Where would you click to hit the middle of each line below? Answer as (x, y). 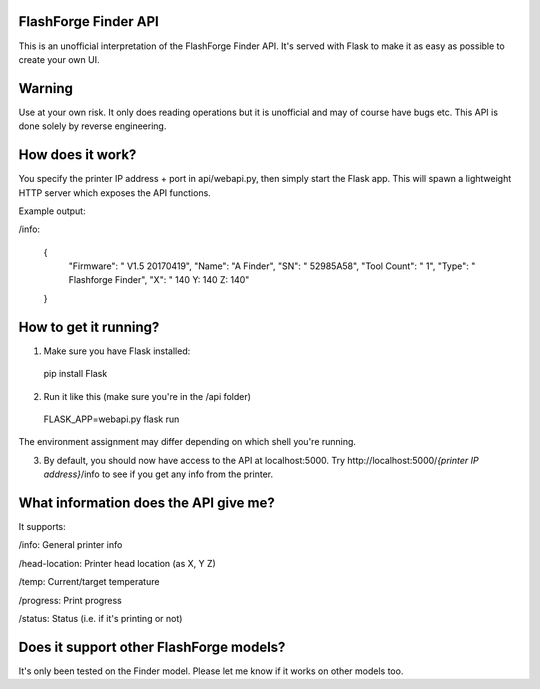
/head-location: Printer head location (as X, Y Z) (117, 563)
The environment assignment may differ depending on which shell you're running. (187, 442)
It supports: (42, 526)
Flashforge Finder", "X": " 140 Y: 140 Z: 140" (159, 280)
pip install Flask (75, 374)
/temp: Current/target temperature (89, 582)
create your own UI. (59, 59)
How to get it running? (89, 326)
